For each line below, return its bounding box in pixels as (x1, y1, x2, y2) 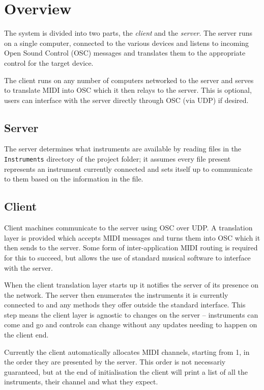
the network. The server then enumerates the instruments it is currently (4, 289, 228, 300)
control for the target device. (4, 57, 94, 68)
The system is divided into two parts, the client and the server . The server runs (4, 28, 253, 38)
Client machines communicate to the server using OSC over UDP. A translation (4, 222, 253, 233)
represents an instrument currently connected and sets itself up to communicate (4, 163, 253, 174)
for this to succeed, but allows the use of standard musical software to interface (4, 252, 251, 263)
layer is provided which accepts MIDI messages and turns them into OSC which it (4, 232, 260, 243)
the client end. (4, 329, 49, 340)
